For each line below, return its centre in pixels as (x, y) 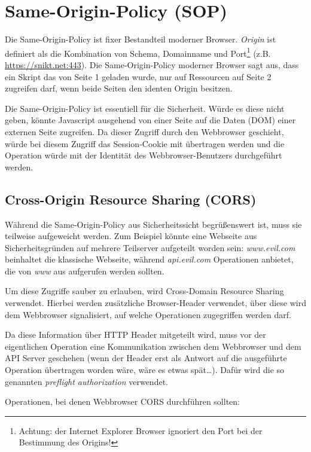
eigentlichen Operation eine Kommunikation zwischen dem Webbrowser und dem (153, 346)
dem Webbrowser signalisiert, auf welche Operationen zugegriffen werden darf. (148, 314)
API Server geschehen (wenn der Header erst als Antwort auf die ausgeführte (146, 358)
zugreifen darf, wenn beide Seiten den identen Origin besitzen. (119, 88)
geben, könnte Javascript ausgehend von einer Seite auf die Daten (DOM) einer (150, 120)
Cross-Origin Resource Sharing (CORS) (131, 199)
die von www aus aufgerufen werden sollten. (85, 271)
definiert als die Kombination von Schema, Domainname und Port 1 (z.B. (138, 52)
